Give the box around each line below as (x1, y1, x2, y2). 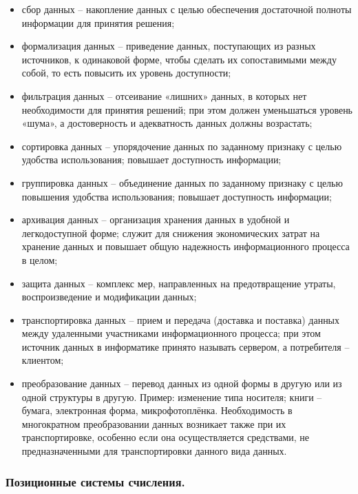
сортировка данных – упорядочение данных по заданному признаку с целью (21, 138, 342, 153)
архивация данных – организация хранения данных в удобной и (21, 212, 290, 227)
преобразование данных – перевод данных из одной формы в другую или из (21, 376, 342, 391)
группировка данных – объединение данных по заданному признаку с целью (21, 175, 343, 189)
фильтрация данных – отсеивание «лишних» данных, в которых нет (21, 88, 307, 103)
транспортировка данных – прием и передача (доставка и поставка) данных (21, 312, 340, 327)
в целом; (21, 252, 58, 267)
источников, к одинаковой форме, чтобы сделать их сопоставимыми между (21, 52, 337, 66)
